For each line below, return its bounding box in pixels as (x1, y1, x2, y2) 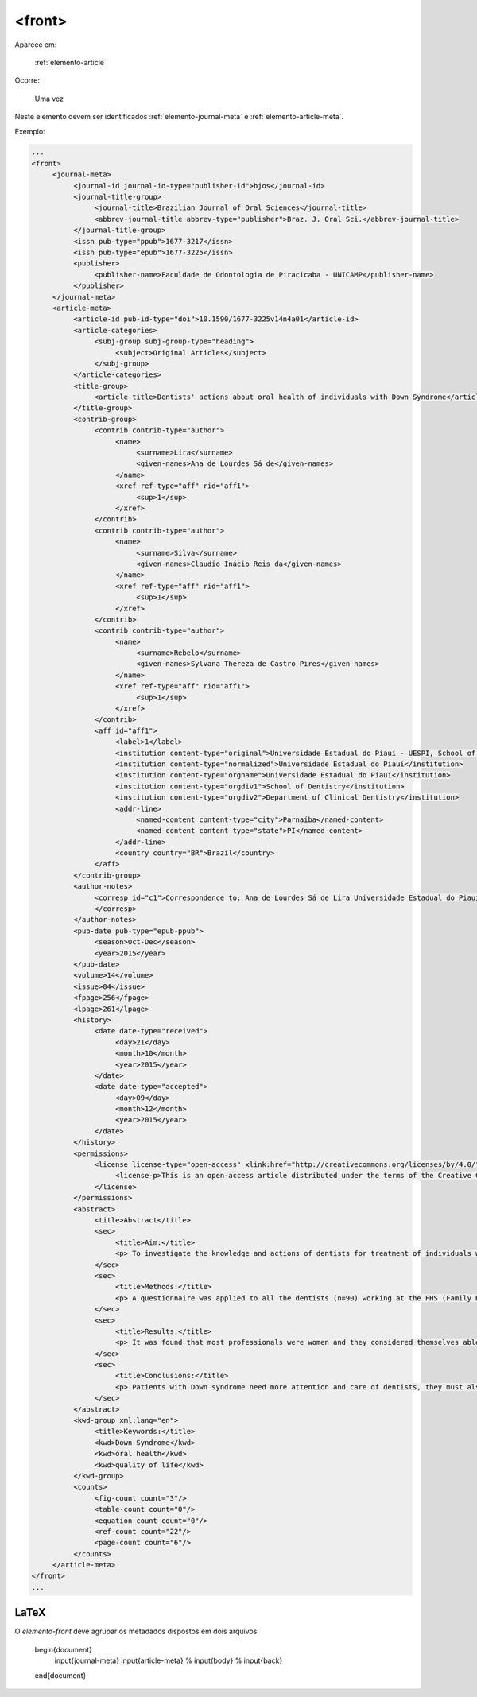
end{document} (34, 1670, 87, 1680)
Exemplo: (14, 126, 45, 136)
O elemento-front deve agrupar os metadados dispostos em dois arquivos (14, 1626, 258, 1637)
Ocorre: (14, 76, 40, 85)
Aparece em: (14, 40, 57, 49)
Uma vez (34, 94, 64, 103)
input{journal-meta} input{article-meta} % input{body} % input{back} (54, 1656, 283, 1665)
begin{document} (34, 1645, 93, 1654)
